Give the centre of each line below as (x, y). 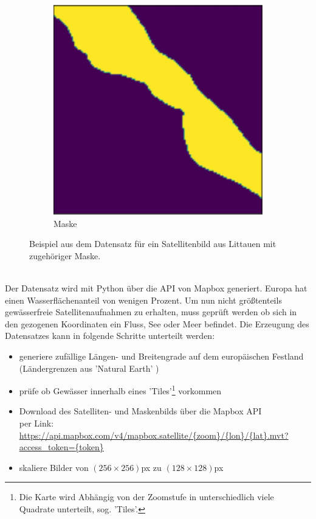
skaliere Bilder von (54, 467)
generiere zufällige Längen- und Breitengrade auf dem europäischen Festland (161, 356)
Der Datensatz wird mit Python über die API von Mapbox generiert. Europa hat (156, 288)
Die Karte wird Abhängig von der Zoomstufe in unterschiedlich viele (146, 497)
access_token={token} (61, 447)
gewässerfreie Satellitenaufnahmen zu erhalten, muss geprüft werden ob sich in (151, 312)
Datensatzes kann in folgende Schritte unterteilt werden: (110, 336)
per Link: (36, 423)
